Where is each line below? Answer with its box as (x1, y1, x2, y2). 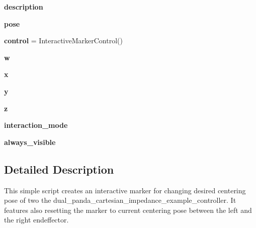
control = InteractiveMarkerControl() (4, 35, 123, 46)
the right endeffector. (4, 214, 69, 225)
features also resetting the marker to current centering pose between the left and (4, 204, 252, 215)
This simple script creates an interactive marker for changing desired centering (4, 185, 246, 195)
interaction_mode (4, 120, 68, 130)
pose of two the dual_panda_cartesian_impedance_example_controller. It (4, 195, 236, 205)
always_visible (4, 136, 56, 147)
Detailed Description (4, 161, 114, 177)
